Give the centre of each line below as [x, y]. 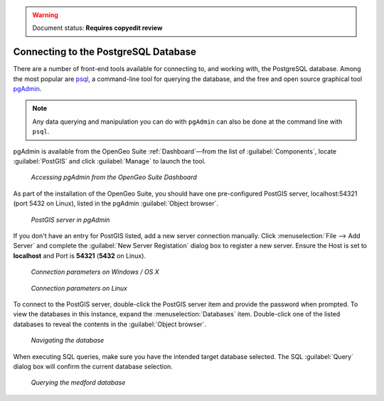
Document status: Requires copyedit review [97, 28]
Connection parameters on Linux [79, 288]
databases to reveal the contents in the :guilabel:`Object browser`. [110, 324]
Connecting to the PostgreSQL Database [105, 52]
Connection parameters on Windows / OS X [95, 272]
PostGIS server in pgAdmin [70, 220]
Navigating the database [68, 341]
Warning [45, 15]
